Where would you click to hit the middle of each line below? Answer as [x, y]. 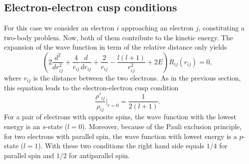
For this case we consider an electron [59, 28]
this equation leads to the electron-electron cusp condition [91, 88]
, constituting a [221, 28]
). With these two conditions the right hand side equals [121, 146]
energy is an [22, 126]
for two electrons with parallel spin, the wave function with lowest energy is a [121, 136]
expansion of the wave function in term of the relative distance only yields [115, 47]
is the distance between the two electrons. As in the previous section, [137, 77]
